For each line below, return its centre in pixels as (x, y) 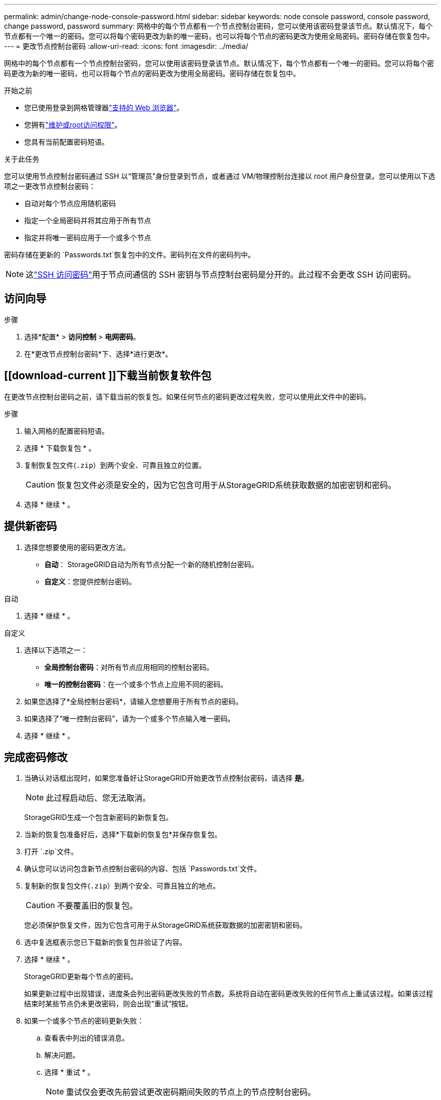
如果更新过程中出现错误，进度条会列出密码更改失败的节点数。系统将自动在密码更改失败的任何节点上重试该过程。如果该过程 (229, 994)
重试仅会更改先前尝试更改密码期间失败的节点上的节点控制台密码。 (191, 1092)
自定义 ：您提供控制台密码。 (90, 581)
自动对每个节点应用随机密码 (70, 203)
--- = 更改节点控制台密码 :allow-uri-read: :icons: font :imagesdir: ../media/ (126, 46)
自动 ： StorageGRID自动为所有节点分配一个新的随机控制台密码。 (151, 564)
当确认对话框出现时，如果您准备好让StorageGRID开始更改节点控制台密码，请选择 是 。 (166, 778)
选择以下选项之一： (56, 650)
